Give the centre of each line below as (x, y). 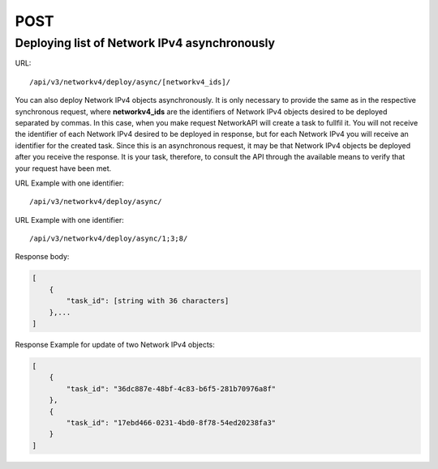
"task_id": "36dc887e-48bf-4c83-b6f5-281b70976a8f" (171, 388)
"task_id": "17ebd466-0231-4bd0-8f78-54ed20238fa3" (171, 422)
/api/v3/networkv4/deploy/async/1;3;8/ (109, 239)
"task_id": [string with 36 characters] (148, 301)
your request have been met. (63, 168)
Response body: (42, 257)
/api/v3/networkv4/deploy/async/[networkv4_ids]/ (130, 82)
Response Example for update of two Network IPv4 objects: (115, 345)
